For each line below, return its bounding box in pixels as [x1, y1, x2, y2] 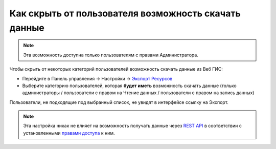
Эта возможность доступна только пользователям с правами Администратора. [23, 52, 199, 58]
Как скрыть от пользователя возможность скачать [9, 8, 241, 19]
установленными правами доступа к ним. [23, 130, 115, 136]
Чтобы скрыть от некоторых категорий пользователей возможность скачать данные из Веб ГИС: [9, 66, 223, 72]
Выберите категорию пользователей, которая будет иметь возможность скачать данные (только [22, 82, 237, 89]
